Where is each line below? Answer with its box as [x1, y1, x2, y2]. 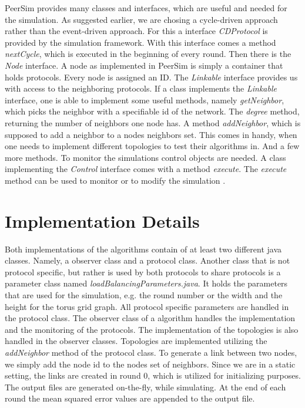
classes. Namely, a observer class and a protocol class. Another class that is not [5, 254, 290, 267]
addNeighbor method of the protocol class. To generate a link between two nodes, [5, 346, 297, 358]
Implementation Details [5, 208, 200, 232]
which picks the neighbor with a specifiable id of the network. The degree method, [5, 105, 300, 117]
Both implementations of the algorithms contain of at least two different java [5, 242, 282, 255]
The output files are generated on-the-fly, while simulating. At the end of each [5, 380, 286, 393]
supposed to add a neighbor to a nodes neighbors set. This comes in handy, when [5, 128, 297, 140]
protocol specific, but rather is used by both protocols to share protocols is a [5, 265, 281, 278]
